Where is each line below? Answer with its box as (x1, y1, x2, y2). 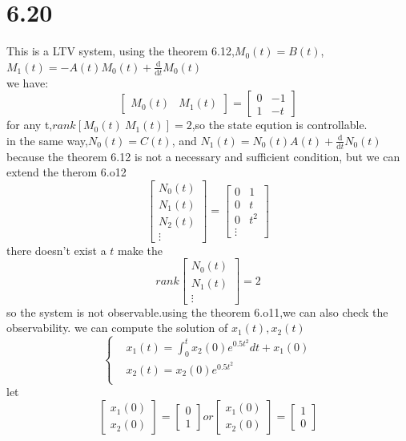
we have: (6, 74, 49, 91)
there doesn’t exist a (6, 241, 107, 258)
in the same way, (6, 131, 88, 148)
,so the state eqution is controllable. (191, 116, 368, 133)
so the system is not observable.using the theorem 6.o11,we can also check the (6, 303, 388, 320)
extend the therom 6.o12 (6, 164, 127, 180)
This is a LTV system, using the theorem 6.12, (6, 42, 235, 59)
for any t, (6, 116, 53, 133)
